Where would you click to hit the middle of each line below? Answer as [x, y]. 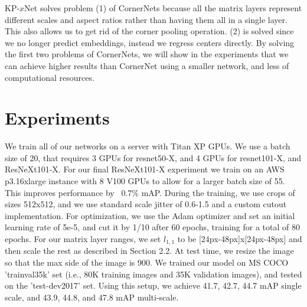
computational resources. [50, 77]
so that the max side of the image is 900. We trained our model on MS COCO [147, 262]
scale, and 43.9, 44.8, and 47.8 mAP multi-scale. [92, 297]
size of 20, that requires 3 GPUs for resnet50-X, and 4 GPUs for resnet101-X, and [153, 157]
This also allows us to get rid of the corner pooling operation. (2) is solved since [149, 31]
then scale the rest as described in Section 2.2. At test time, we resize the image [149, 251]
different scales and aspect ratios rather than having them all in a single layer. [146, 19]
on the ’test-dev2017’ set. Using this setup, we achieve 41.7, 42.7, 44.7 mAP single [153, 285]
